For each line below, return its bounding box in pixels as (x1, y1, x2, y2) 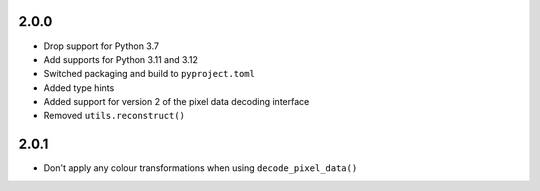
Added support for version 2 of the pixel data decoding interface (43, 96, 310, 108)
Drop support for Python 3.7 (43, 40, 160, 52)
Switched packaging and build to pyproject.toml (43, 68, 255, 80)
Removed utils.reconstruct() (43, 110, 185, 122)
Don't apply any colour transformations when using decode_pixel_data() (43, 162, 358, 174)
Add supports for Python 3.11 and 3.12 (43, 53, 199, 65)
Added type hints (43, 81, 115, 94)
